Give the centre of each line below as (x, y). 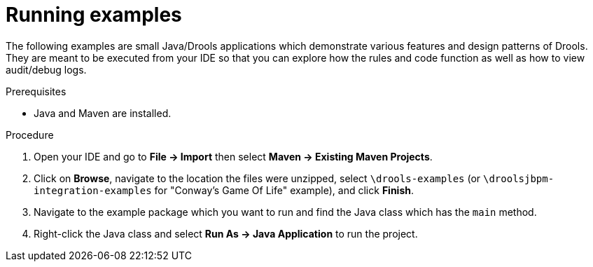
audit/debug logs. (46, 69)
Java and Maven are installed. (103, 113)
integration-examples (93, 190)
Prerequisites (36, 91)
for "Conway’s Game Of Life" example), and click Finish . (284, 190)
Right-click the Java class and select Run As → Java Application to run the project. (226, 233)
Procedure (30, 135)
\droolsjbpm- (519, 178)
